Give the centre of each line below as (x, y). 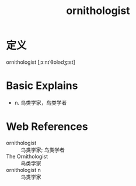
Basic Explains (42, 86)
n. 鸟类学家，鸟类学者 (41, 102)
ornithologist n (23, 170)
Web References (47, 127)
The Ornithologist (27, 156)
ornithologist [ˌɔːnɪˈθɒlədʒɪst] (41, 62)
